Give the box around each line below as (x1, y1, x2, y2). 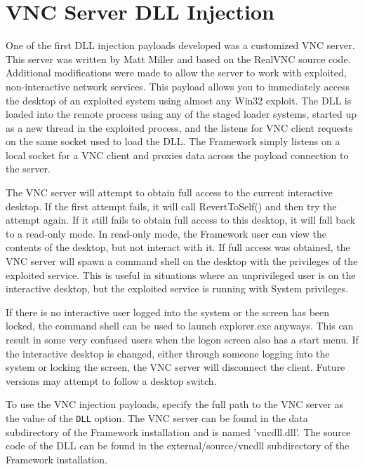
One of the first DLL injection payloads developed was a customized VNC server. (6, 38, 355, 53)
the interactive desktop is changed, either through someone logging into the (6, 346, 330, 360)
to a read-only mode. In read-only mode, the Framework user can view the (6, 226, 327, 240)
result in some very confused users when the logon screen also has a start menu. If (6, 332, 359, 346)
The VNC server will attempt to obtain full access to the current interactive (6, 185, 333, 200)
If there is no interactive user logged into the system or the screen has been (6, 304, 330, 319)
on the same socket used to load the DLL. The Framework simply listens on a (6, 134, 340, 149)
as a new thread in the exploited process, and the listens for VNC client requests (6, 120, 353, 135)
